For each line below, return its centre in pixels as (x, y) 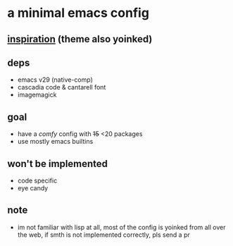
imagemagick (37, 95)
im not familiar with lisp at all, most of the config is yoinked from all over (121, 227)
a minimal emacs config (78, 13)
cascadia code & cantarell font (62, 87)
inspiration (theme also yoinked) (80, 39)
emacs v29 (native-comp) (55, 80)
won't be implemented (57, 164)
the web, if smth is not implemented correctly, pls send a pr (103, 235)
